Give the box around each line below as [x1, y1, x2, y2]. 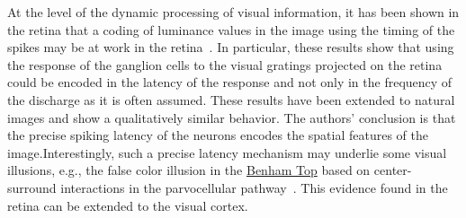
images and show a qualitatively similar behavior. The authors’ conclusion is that [7, 108, 456, 126]
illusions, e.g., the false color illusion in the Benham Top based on [7, 161, 371, 179]
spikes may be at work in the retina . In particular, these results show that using [7, 38, 454, 57]
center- [373, 161, 412, 179]
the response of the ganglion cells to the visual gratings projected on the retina [7, 55, 443, 74]
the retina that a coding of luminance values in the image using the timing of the [7, 20, 455, 39]
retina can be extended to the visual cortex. [7, 196, 248, 214]
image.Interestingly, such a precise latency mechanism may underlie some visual [7, 143, 447, 161]
